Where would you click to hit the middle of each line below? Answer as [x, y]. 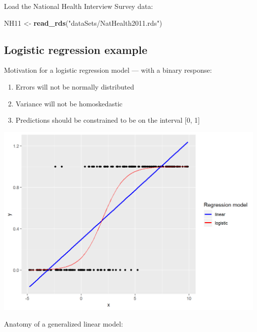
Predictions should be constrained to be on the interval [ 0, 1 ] [108, 120]
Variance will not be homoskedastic [69, 103]
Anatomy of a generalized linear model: [64, 324]
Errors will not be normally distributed [75, 86]
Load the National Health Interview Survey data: [79, 6]
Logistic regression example [76, 49]
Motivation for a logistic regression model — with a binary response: [108, 70]
